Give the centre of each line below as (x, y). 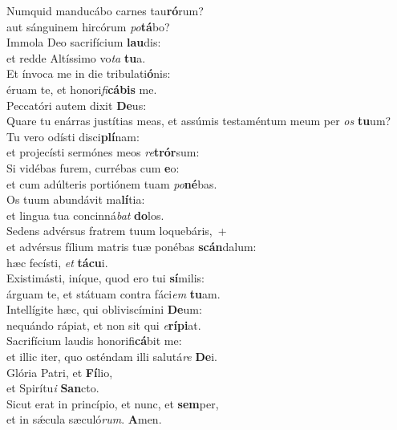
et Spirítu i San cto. (53, 388)
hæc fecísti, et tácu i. (57, 262)
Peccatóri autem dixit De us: (77, 105)
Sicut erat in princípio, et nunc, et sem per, (113, 403)
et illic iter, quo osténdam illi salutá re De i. (112, 357)
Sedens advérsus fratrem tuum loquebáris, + (117, 231)
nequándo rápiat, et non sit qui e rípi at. (104, 325)
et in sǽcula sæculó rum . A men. (84, 419)
